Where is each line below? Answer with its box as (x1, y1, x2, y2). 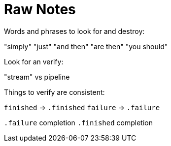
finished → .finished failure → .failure (4, 103, 160, 112)
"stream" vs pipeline (4, 72, 70, 81)
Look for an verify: (4, 57, 64, 66)
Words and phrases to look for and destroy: (4, 27, 145, 35)
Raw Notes (4, 1, 76, 18)
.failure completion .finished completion (4, 118, 153, 127)
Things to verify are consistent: (4, 88, 105, 96)
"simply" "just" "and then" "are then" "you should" (4, 42, 168, 51)
